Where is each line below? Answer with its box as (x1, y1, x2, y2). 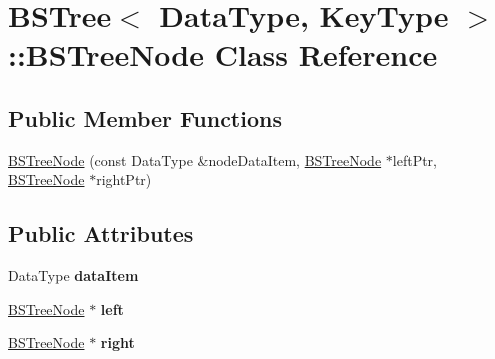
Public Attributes (8, 218, 194, 249)
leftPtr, (392, 149, 437, 170)
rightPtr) (96, 169, 152, 190)
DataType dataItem (8, 265, 139, 286)
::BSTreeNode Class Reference (8, 34, 438, 75)
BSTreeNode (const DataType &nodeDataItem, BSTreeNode (8, 149, 382, 170)
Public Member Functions (8, 102, 282, 133)
